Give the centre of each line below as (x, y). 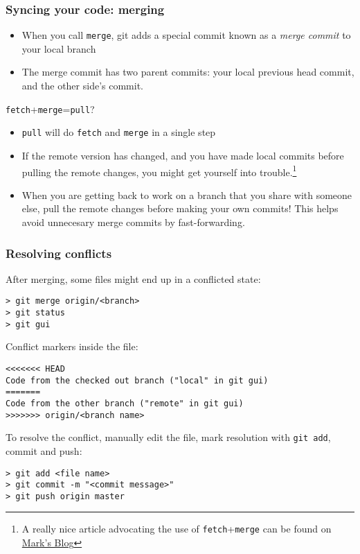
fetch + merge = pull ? (50, 109)
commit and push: (44, 450)
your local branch (59, 48)
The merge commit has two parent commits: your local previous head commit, (188, 72)
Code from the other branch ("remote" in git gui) (125, 403)
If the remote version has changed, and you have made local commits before (183, 155)
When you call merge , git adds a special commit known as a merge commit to (186, 35)
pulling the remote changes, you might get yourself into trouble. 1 (159, 171)
